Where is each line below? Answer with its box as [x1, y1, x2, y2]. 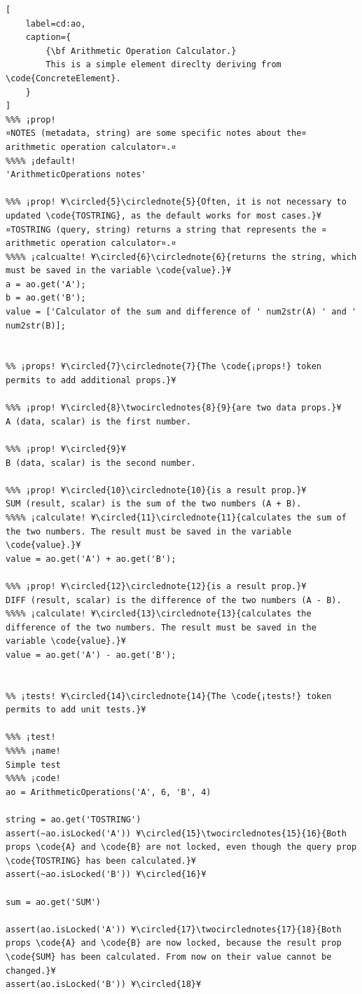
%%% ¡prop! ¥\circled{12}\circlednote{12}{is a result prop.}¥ [6, 581, 307, 591]
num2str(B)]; [6, 320, 66, 331]
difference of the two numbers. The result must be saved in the [6, 622, 316, 633]
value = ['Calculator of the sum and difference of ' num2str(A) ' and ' [6, 307, 357, 317]
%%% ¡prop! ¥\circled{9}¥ [6, 444, 126, 454]
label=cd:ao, [25, 18, 86, 29]
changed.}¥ [6, 965, 56, 976]
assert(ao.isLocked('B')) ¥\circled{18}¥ [6, 979, 202, 990]
